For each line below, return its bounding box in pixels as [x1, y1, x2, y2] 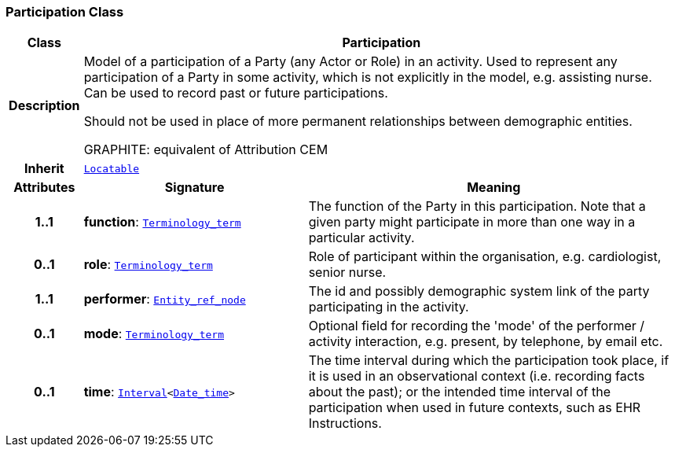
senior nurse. [308, 264, 387, 281]
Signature [164, 179, 225, 196]
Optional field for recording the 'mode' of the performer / [308, 318, 645, 334]
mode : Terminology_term [83, 326, 225, 342]
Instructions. [308, 415, 382, 432]
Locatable [83, 162, 140, 175]
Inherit [24, 160, 64, 177]
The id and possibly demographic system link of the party [308, 283, 650, 300]
